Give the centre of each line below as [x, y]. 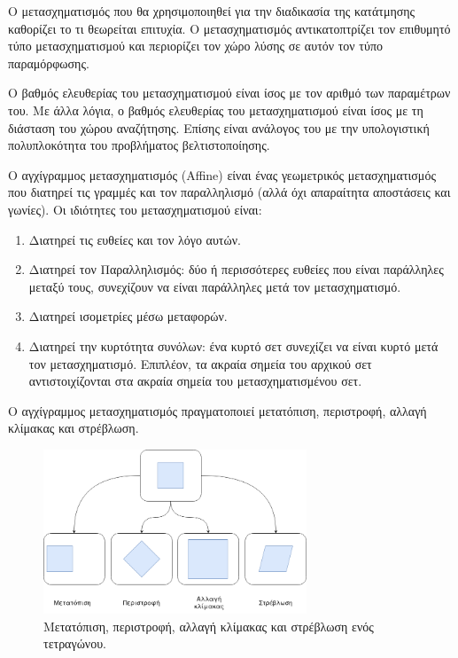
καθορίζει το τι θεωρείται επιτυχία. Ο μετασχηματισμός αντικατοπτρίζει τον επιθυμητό [229, 28]
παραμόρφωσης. [49, 63]
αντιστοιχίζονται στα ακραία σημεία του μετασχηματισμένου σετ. [195, 381]
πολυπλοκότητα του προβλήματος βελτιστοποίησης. [139, 145]
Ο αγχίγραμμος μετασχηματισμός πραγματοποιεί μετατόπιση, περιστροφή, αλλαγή [217, 410]
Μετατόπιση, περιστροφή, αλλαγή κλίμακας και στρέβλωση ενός [209, 626]
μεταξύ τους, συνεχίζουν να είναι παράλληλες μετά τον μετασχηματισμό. [215, 286]
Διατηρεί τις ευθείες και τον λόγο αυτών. [135, 239]
